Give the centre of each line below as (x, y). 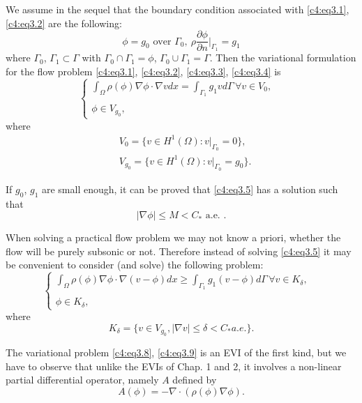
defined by (195, 380)
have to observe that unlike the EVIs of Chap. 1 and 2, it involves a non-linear (174, 366)
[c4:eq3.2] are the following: (64, 23)
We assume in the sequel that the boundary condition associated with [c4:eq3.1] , (178, 9)
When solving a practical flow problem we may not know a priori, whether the (173, 237)
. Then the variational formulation (283, 58)
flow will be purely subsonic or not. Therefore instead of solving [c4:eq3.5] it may (179, 251)
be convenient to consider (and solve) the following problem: (135, 265)
